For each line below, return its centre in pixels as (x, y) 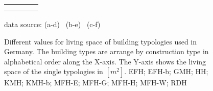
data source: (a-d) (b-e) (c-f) (52, 24)
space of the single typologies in (54, 71)
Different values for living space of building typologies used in (101, 41)
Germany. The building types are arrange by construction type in (107, 51)
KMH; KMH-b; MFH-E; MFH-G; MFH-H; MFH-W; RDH (96, 83)
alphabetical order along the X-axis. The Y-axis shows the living (105, 61)
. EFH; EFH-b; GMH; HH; (166, 71)
